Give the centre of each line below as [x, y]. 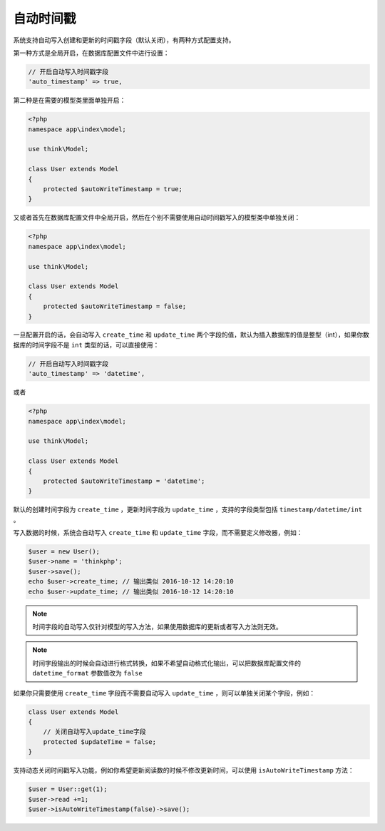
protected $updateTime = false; [100, 741]
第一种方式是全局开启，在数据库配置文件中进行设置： [91, 53]
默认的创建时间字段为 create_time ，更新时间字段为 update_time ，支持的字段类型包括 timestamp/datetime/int [188, 509]
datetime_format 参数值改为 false [87, 673]
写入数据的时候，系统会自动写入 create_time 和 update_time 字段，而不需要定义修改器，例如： [158, 533]
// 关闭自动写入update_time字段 [94, 732]
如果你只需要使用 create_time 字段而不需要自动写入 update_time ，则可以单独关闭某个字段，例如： [164, 693]
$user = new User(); [64, 552]
